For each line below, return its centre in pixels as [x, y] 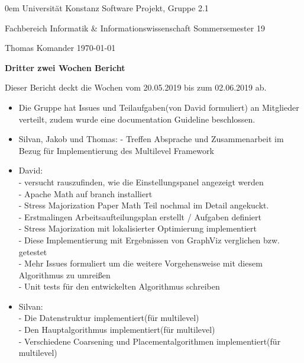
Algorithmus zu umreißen [64, 274]
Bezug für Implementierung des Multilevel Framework [116, 150]
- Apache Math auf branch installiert [85, 193]
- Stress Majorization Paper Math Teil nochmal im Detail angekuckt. [144, 205]
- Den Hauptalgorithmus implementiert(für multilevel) [117, 330]
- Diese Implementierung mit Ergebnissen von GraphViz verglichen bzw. [149, 240]
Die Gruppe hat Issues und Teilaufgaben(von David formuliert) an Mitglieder [159, 107]
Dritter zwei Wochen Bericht [65, 67]
